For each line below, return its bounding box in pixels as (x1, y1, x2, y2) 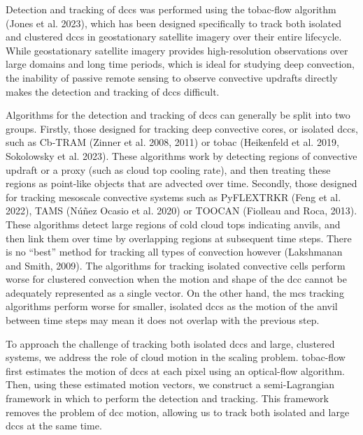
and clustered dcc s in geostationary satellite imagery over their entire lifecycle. (6, 29, 342, 44)
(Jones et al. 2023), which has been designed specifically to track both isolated (6, 15, 342, 30)
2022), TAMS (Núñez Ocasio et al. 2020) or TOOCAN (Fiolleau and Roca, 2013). (6, 203, 357, 218)
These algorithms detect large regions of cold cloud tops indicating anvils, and (6, 216, 341, 231)
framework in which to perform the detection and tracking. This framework (6, 391, 329, 406)
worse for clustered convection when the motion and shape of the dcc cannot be (6, 272, 347, 286)
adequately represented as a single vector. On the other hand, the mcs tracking (6, 285, 344, 300)
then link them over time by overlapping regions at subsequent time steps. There (6, 230, 352, 245)
